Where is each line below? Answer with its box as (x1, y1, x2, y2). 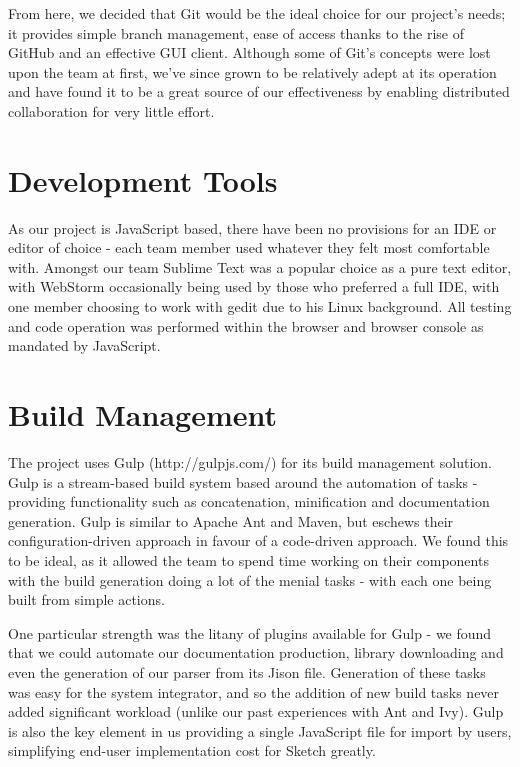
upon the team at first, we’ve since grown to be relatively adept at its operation (8, 61, 497, 82)
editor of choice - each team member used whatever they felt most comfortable (8, 237, 490, 258)
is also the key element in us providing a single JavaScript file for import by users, (8, 720, 512, 741)
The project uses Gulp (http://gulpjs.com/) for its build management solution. (8, 451, 492, 472)
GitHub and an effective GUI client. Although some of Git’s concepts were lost (8, 42, 491, 63)
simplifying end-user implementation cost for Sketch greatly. (8, 740, 376, 761)
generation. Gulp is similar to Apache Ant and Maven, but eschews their (8, 510, 454, 531)
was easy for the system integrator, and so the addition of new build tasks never (8, 681, 500, 702)
